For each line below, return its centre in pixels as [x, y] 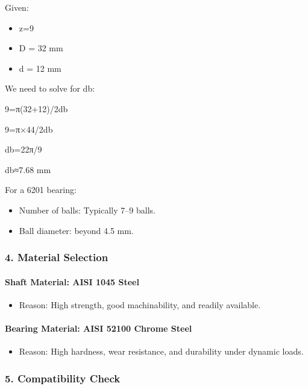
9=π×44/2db [29, 129]
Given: [17, 7]
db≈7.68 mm [28, 169]
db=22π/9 [24, 149]
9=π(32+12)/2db [36, 108]
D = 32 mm [41, 48]
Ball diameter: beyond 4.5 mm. [76, 230]
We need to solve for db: [50, 88]
